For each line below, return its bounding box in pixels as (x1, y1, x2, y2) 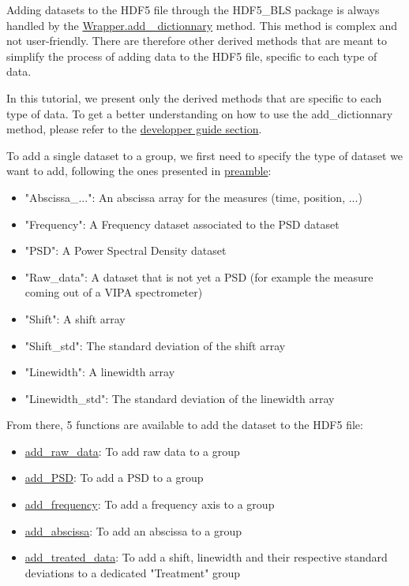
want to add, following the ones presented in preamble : (6, 162, 272, 179)
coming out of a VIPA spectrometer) (24, 284, 203, 300)
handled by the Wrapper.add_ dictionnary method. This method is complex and (6, 17, 398, 33)
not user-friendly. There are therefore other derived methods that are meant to (6, 32, 387, 49)
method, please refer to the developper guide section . (6, 121, 262, 137)
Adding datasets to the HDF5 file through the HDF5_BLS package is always (6, 2, 380, 17)
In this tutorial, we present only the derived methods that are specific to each (6, 89, 382, 106)
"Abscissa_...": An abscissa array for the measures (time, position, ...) (24, 188, 362, 205)
